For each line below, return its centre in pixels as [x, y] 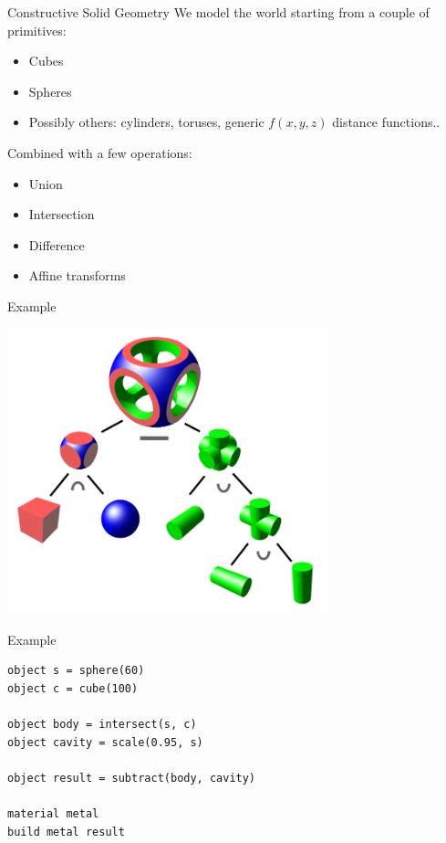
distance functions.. [386, 122]
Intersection [62, 214]
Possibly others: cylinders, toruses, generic [146, 122]
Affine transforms [77, 275]
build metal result [66, 832]
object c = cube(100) [73, 688]
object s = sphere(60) [76, 671]
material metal [53, 814]
